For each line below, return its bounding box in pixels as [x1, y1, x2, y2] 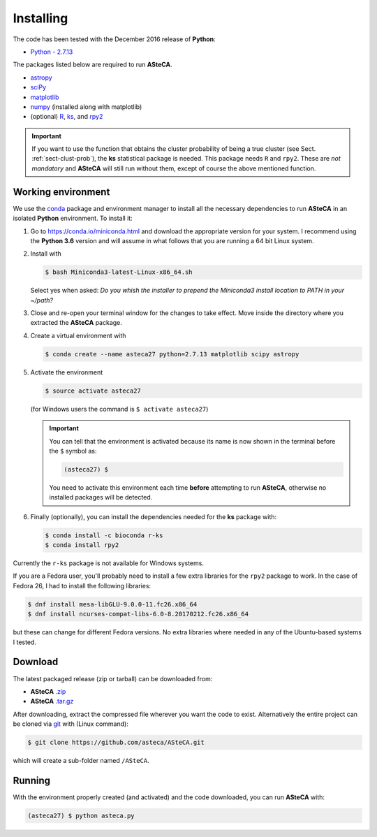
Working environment [13, 186, 110, 198]
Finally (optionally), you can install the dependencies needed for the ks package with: [30, 512, 277, 521]
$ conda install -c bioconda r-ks [45, 531, 163, 539]
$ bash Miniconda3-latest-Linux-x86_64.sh [45, 268, 193, 276]
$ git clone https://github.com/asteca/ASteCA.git [27, 738, 205, 747]
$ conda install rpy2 [45, 541, 119, 549]
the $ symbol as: [49, 446, 97, 455]
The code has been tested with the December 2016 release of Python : [13, 35, 216, 43]
